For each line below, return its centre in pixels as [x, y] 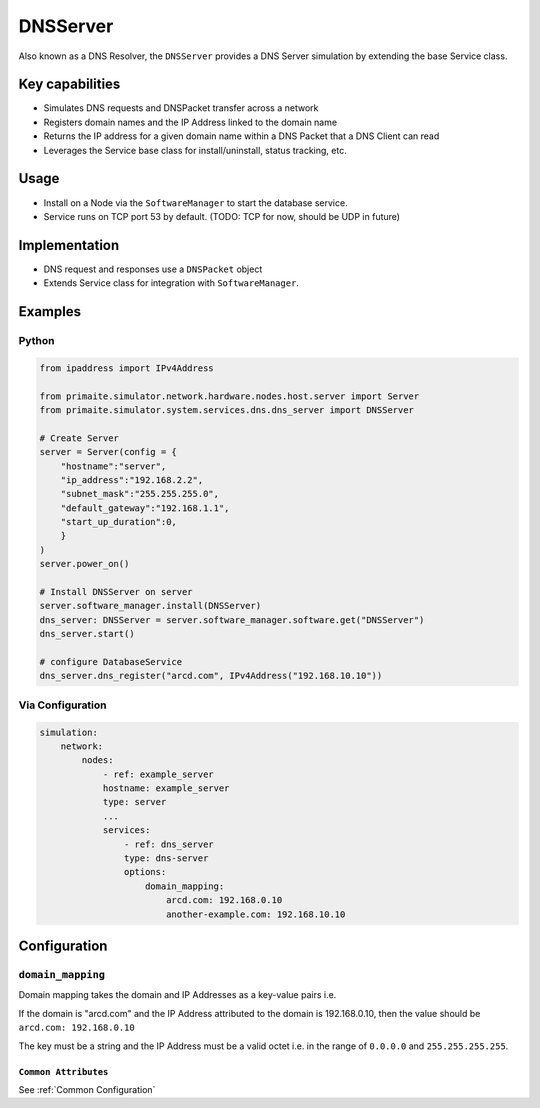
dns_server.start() [87, 634]
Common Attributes [63, 1071]
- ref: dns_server [168, 844]
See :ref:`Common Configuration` [87, 1089]
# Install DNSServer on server [116, 592]
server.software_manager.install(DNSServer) [150, 606]
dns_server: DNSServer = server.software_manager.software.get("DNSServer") [232, 619]
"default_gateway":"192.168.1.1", [145, 508]
